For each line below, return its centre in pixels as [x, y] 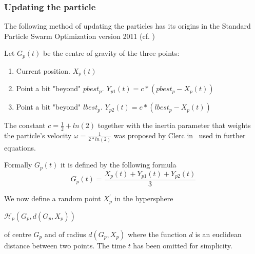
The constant [25, 125]
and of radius [65, 234]
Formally [18, 165]
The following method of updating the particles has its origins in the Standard [128, 26]
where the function [157, 234]
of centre [18, 234]
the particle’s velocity [38, 135]
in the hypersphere [144, 198]
